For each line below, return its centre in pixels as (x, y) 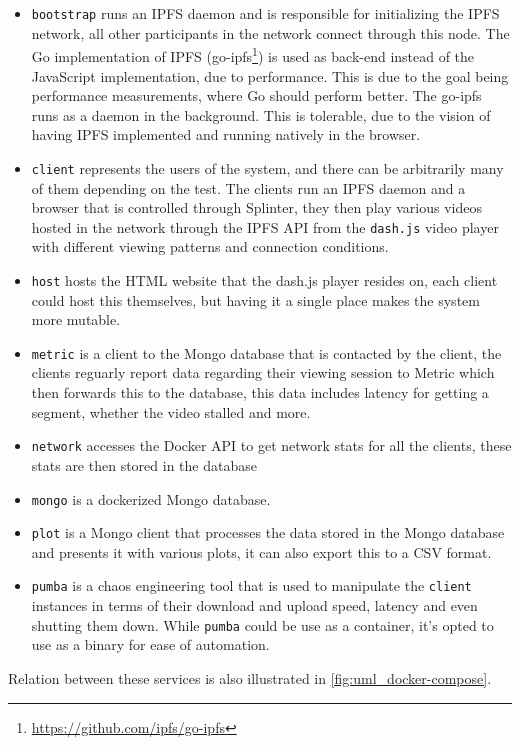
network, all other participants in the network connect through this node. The (270, 32)
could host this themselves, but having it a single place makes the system (255, 299)
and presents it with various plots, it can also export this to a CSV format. (261, 551)
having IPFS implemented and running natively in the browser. (226, 134)
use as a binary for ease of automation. (150, 644)
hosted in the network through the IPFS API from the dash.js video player (265, 226)
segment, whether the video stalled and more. (171, 411)
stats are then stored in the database (144, 464)
